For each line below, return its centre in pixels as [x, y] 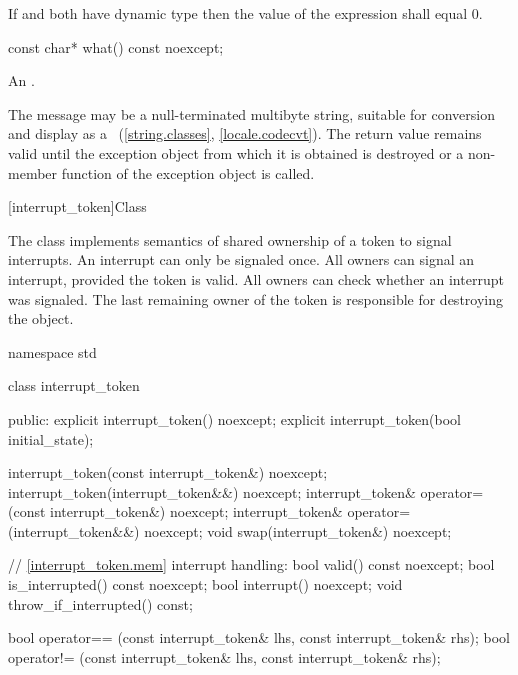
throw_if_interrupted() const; [100, 603]
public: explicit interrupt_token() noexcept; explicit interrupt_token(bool [234, 418]
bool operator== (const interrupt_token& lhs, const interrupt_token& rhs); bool [259, 637]
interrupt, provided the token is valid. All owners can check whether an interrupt [256, 278]
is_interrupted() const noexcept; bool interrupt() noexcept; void [205, 584]
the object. [41, 318]
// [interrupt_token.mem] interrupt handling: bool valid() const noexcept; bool [251, 564]
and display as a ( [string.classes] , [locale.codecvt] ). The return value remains [245, 133]
